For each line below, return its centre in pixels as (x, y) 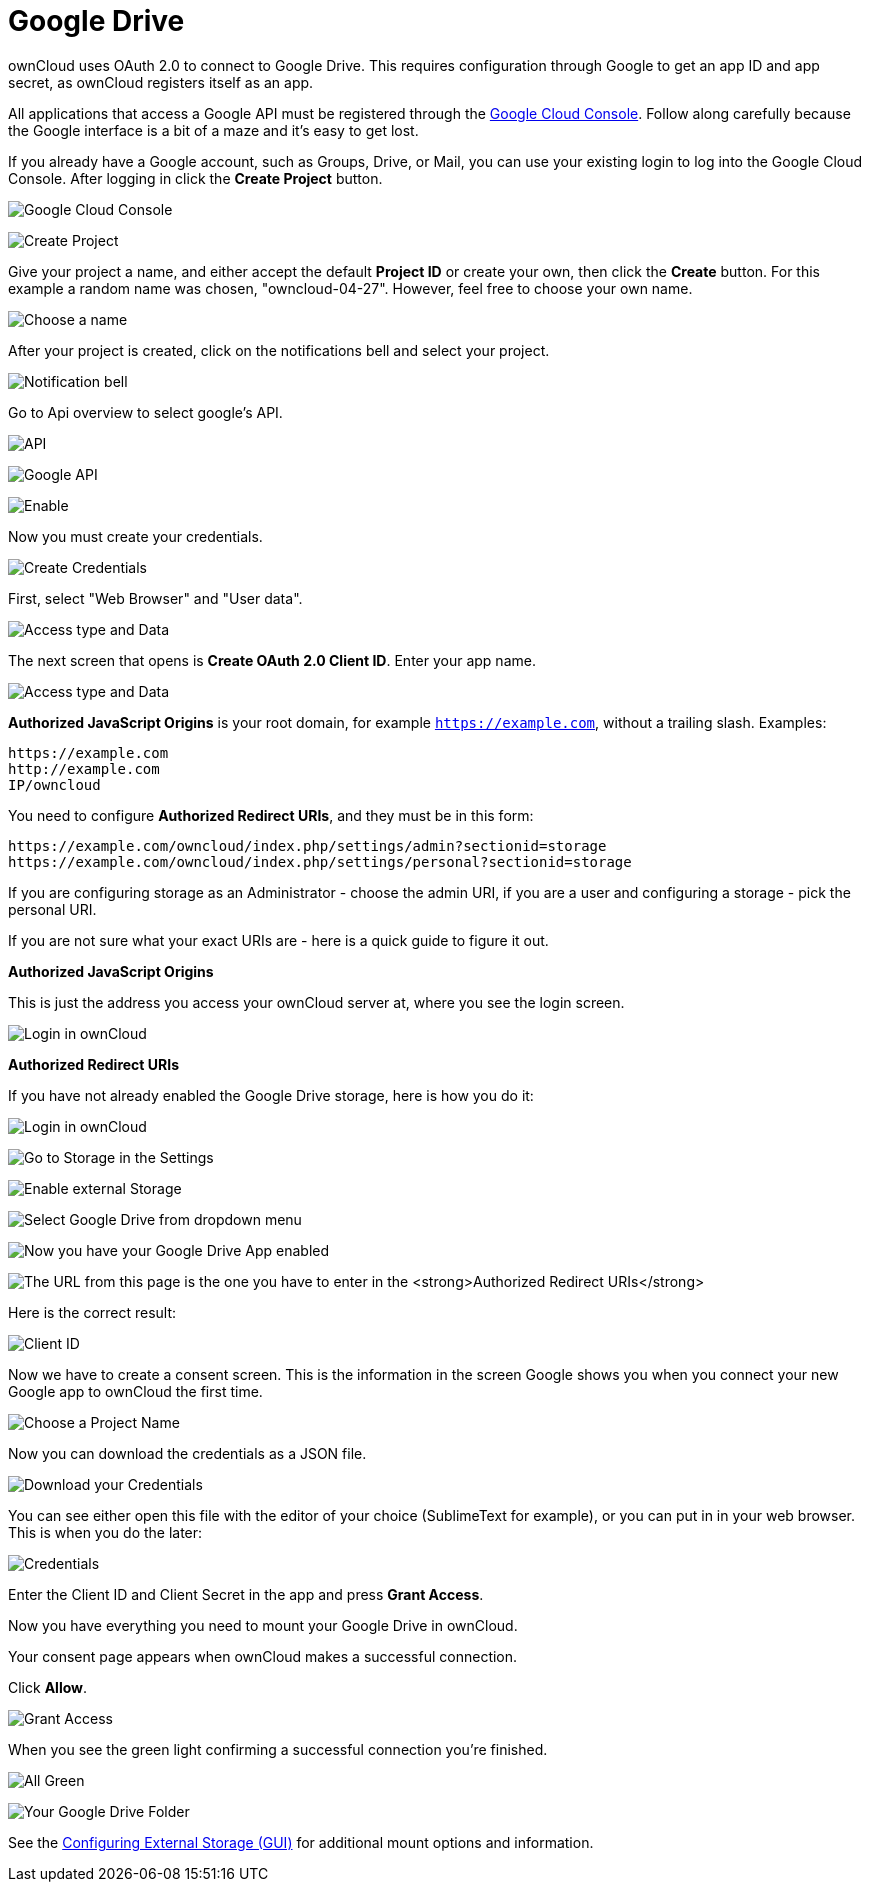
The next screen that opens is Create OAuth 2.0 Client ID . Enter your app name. (272, 660)
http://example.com (84, 768)
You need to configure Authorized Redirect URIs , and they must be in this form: (271, 815)
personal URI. (52, 909)
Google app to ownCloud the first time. (135, 1391)
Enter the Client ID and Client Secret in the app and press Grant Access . (246, 1594)
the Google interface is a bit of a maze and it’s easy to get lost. (213, 130)
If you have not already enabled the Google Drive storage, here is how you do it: (271, 1095)
